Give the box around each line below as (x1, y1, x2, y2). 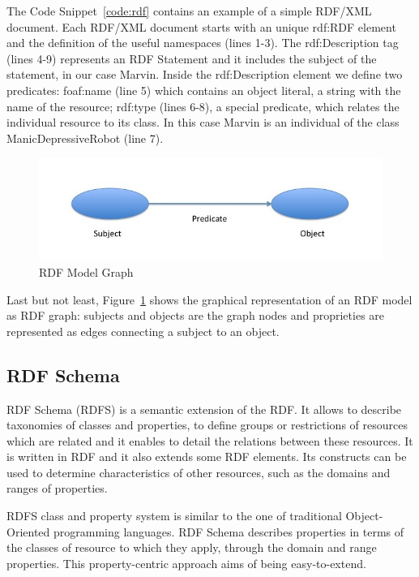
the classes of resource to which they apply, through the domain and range (6, 539, 377, 556)
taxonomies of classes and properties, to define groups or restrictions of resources (6, 416, 408, 433)
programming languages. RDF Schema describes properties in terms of (53, 523, 404, 540)
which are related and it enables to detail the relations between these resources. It (6, 432, 413, 449)
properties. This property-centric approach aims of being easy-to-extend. (6, 554, 366, 571)
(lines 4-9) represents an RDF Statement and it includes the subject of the (6, 50, 377, 67)
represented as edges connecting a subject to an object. (6, 322, 280, 339)
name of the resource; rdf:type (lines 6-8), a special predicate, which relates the (6, 97, 400, 114)
